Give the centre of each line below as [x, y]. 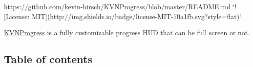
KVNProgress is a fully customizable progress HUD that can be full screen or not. [127, 33]
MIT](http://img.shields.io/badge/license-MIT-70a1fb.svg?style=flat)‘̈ [137, 16]
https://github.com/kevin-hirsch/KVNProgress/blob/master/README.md [117, 6]
